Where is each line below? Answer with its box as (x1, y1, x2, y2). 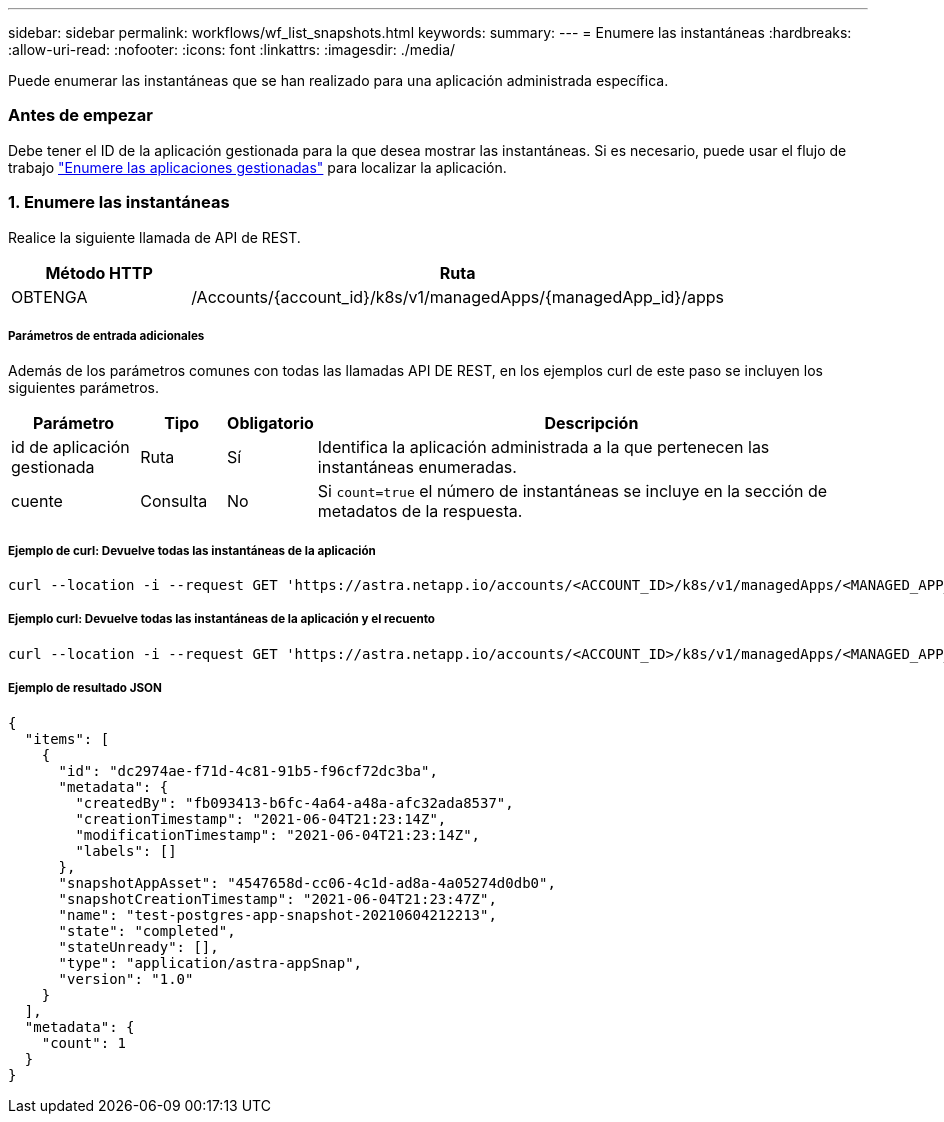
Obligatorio (227, 413, 314, 434)
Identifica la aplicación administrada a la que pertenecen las (317, 437, 770, 458)
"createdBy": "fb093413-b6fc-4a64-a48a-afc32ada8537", (75, 794, 514, 811)
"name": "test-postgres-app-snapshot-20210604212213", (58, 906, 497, 923)
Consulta (140, 491, 208, 512)
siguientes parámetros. (8, 379, 159, 397)
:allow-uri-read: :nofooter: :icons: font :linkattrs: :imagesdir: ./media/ (8, 41, 456, 58)
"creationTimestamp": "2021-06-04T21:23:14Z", (75, 810, 447, 827)
